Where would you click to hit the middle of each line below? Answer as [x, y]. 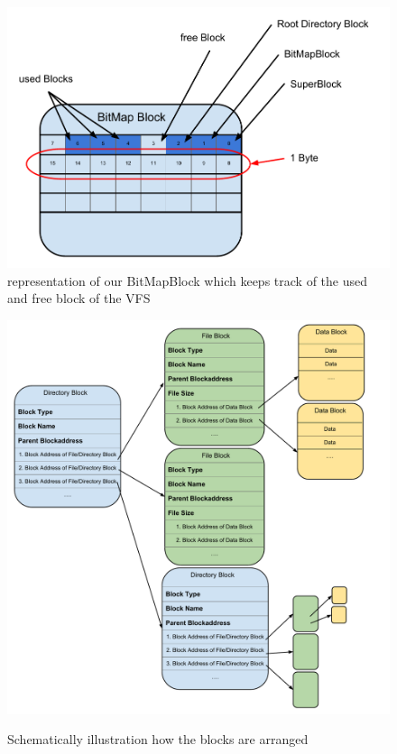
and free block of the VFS [79, 298]
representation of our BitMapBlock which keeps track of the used [187, 280]
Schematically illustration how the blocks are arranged [158, 739]
